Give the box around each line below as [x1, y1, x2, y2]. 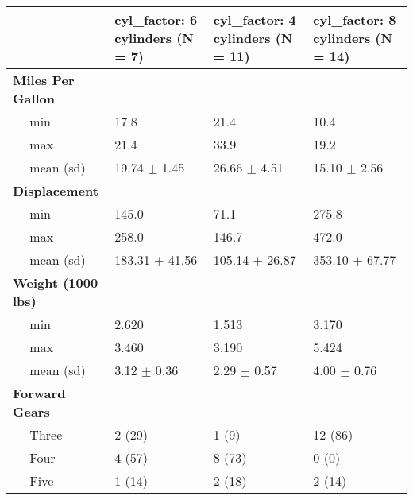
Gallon [13, 89, 56, 107]
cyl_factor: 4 [213, 10, 296, 29]
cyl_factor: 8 [313, 10, 396, 29]
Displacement [13, 181, 98, 200]
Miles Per [13, 71, 75, 89]
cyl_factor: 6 [114, 10, 198, 29]
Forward [13, 384, 66, 402]
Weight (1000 [13, 273, 98, 292]
